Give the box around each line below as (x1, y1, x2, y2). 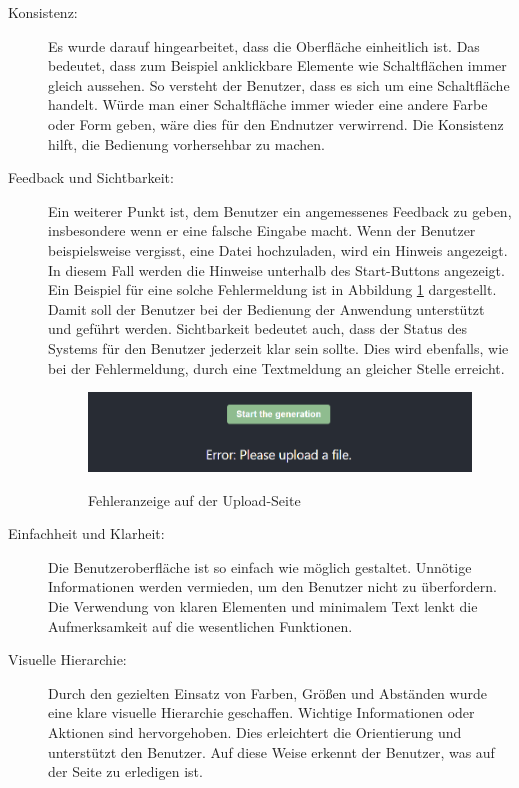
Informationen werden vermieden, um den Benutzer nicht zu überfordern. (48, 576, 497, 597)
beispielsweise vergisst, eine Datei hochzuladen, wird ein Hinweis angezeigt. (48, 239, 508, 260)
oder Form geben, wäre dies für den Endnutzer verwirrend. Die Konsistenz (48, 113, 504, 134)
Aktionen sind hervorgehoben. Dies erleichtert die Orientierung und (48, 721, 462, 742)
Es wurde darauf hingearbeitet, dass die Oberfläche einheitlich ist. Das (48, 35, 480, 56)
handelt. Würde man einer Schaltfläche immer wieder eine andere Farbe (48, 94, 488, 115)
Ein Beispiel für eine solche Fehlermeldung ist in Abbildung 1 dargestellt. (48, 279, 497, 300)
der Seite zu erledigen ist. (48, 761, 203, 782)
